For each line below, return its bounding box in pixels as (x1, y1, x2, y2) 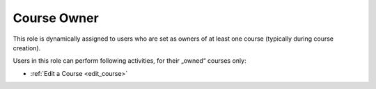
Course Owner (13, 10, 99, 26)
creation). (13, 43, 41, 52)
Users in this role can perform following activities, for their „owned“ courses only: (13, 57, 246, 65)
